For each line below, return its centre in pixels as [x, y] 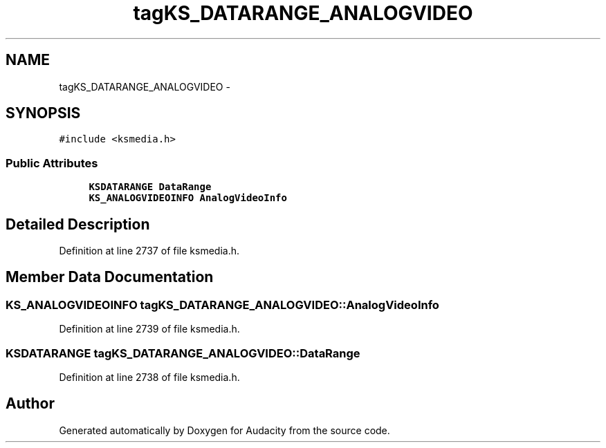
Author [30, 404]
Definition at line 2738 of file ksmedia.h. [149, 377]
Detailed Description [78, 224]
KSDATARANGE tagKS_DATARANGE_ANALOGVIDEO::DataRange [183, 353]
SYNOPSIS [43, 113]
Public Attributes [52, 163]
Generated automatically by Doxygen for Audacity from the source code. [224, 430]
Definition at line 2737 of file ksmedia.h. [149, 251]
